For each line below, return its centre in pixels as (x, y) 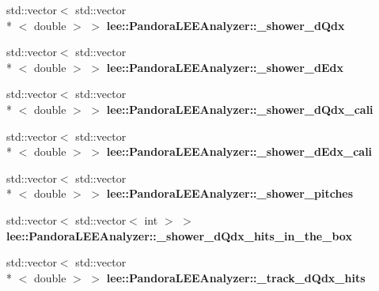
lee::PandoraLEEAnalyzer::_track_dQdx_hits (236, 277)
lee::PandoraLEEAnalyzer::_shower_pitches (230, 193)
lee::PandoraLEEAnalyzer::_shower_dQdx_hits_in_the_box (179, 235)
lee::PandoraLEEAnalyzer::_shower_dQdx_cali (240, 109)
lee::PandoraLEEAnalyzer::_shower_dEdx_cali (239, 151)
